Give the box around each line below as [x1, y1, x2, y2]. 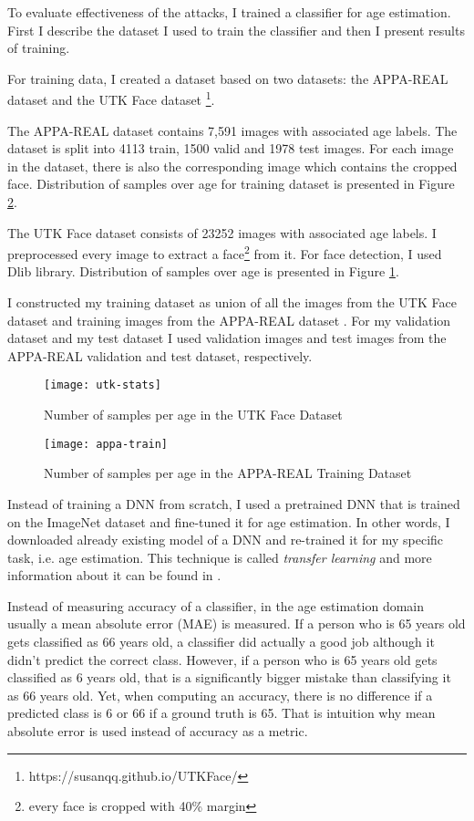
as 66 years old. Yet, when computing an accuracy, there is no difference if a [7, 685, 433, 704]
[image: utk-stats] [44, 379, 161, 392]
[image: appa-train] [44, 437, 169, 451]
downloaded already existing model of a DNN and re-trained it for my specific [7, 530, 444, 549]
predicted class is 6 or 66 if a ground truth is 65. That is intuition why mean [7, 703, 436, 722]
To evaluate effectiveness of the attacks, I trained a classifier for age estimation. [7, 3, 451, 21]
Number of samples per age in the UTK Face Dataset [44, 405, 343, 424]
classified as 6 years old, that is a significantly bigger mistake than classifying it [7, 668, 451, 687]
